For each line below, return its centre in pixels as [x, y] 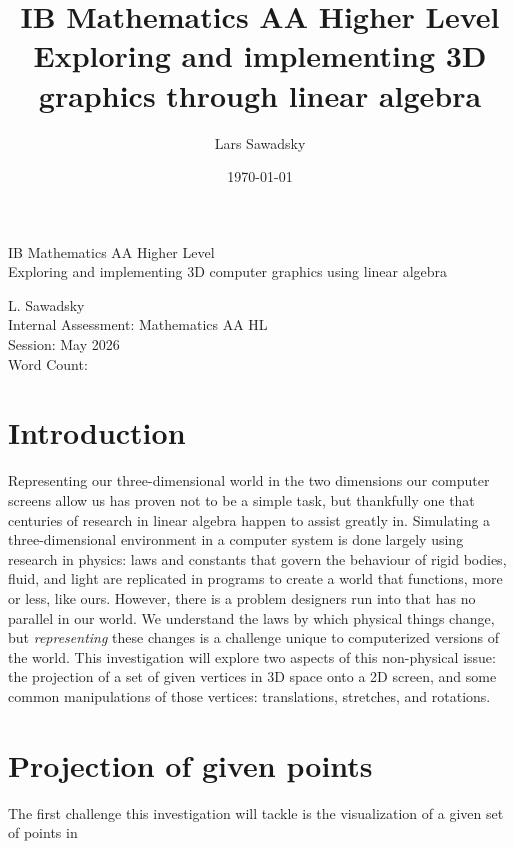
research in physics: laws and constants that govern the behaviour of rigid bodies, [257, 558]
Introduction [97, 432]
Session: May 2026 [64, 344]
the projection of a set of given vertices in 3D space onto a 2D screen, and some [252, 676]
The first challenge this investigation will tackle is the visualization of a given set [256, 812]
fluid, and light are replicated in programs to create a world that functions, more [255, 578]
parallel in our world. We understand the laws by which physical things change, [251, 617]
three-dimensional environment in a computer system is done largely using [236, 539]
